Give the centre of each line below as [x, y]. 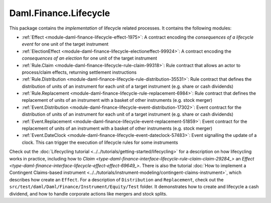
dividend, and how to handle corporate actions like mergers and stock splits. [88, 193]
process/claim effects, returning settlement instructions [79, 72]
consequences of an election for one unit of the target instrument [90, 58]
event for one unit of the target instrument [65, 44]
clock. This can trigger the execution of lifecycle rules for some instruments [100, 142]
